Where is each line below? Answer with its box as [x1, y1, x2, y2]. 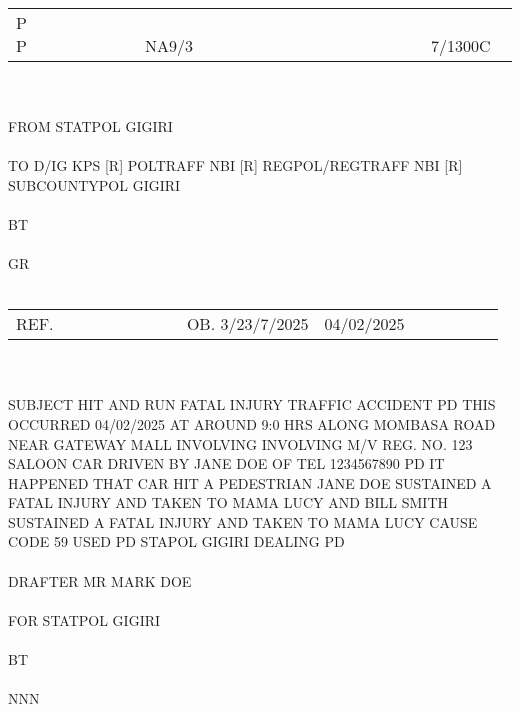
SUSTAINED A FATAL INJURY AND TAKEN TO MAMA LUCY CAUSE [8, 511, 478, 532]
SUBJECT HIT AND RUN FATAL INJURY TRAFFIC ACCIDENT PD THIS [8, 394, 496, 415]
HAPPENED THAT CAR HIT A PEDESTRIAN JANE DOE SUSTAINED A [8, 472, 492, 493]
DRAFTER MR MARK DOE [8, 570, 192, 591]
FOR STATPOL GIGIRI [8, 609, 161, 630]
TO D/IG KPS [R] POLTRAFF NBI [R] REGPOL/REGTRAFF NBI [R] [8, 154, 463, 175]
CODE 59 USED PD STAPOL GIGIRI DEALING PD [8, 531, 345, 552]
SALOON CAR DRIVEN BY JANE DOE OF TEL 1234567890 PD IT [8, 453, 445, 474]
